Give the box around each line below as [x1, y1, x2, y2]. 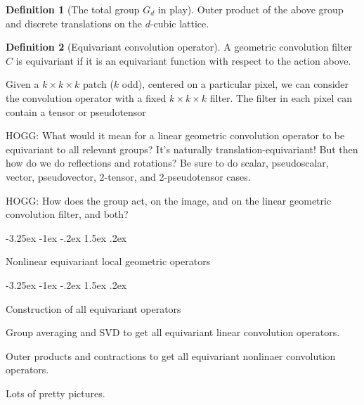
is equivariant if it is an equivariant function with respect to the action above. [15, 53, 351, 67]
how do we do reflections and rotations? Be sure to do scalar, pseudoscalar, [6, 155, 329, 170]
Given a [6, 77, 39, 91]
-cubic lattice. [150, 15, 209, 30]
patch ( [82, 77, 114, 91]
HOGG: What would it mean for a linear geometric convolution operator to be [6, 128, 345, 143]
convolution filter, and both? [6, 207, 129, 221]
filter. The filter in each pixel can [209, 90, 353, 105]
